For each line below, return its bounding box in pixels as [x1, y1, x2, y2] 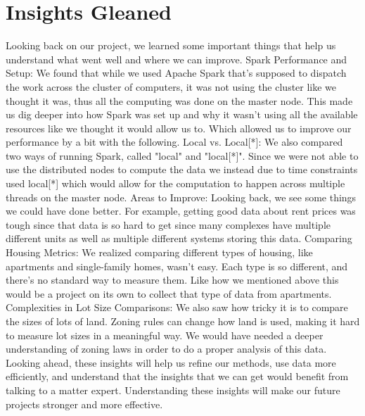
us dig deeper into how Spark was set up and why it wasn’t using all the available [6, 107, 358, 122]
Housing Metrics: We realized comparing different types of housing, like [6, 245, 313, 260]
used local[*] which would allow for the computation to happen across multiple [6, 176, 345, 191]
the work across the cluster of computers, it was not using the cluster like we [6, 79, 337, 94]
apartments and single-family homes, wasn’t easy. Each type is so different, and [6, 258, 348, 273]
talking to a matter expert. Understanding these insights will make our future [6, 382, 340, 397]
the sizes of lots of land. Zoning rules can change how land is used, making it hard [6, 314, 360, 328]
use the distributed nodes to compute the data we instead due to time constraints [6, 162, 358, 177]
